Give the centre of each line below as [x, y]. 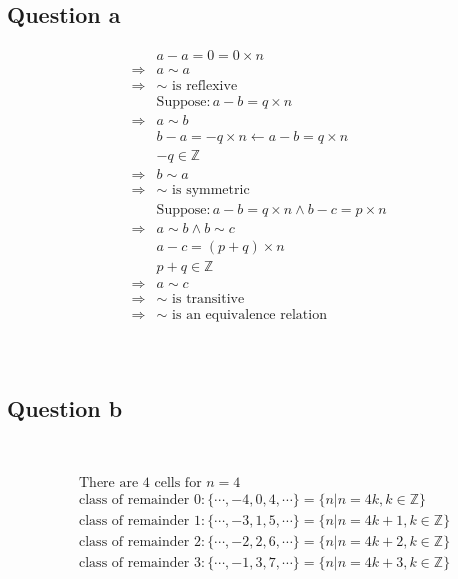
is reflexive [205, 86]
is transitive [208, 298]
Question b [65, 407]
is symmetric [211, 190]
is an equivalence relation [249, 314]
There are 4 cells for [140, 483]
